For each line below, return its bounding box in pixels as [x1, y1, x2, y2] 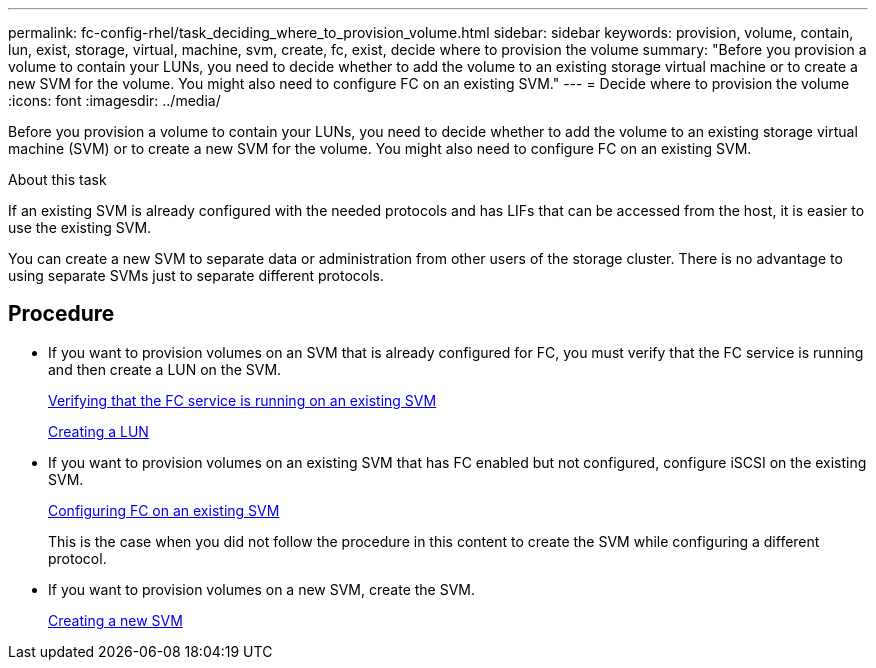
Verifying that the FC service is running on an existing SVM [48, 391, 437, 409]
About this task [8, 171, 107, 188]
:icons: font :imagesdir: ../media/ [8, 92, 221, 109]
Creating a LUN [48, 422, 149, 440]
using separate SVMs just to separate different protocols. [8, 267, 384, 284]
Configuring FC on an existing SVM [48, 501, 280, 519]
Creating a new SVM [48, 611, 183, 629]
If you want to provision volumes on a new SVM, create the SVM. [48, 580, 476, 598]
